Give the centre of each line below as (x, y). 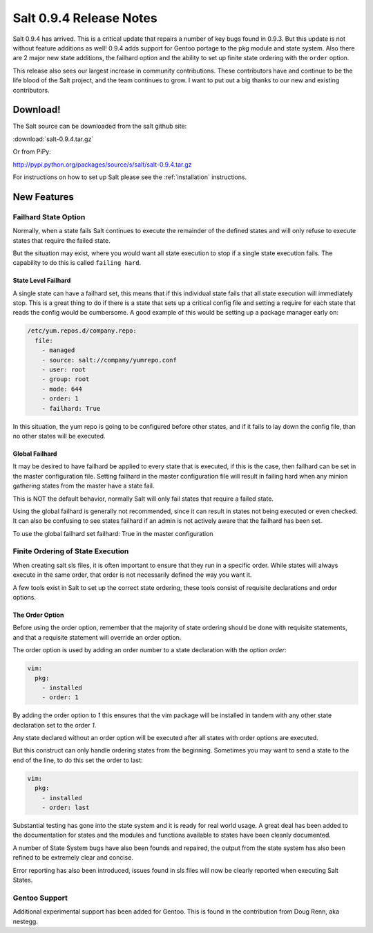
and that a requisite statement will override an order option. (97, 637)
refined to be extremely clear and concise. (73, 858)
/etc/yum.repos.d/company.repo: (82, 331)
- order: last (66, 808)
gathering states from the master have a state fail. (84, 486)
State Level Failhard (42, 281)
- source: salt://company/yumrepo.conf (109, 360)
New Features (43, 197)
